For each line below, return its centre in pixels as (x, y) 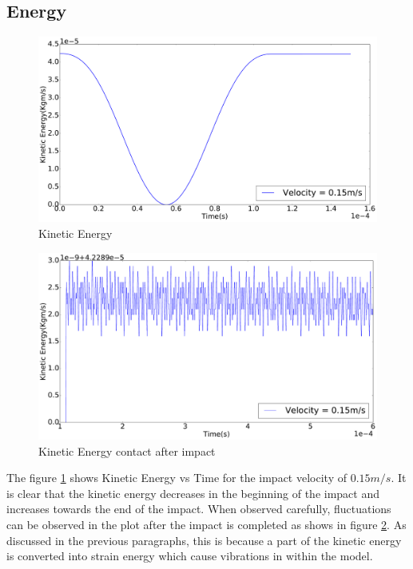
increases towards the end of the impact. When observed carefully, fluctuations (199, 509)
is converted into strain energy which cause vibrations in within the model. (190, 556)
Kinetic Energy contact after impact (127, 450)
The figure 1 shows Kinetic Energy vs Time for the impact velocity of (177, 478)
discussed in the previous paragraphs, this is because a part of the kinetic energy (204, 540)
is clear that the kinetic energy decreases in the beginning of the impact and (193, 493)
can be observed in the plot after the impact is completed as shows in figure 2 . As (206, 524)
